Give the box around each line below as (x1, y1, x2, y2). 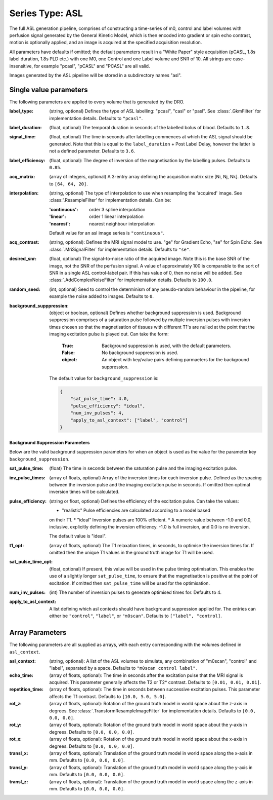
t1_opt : (9, 542, 24, 548)
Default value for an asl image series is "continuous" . (49, 230, 164, 236)
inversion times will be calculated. (49, 489, 120, 495)
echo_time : (9, 672, 34, 678)
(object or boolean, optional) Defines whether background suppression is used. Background (49, 310, 241, 316)
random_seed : (9, 286, 40, 292)
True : (62, 342, 73, 349)
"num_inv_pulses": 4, (70, 410, 124, 416)
